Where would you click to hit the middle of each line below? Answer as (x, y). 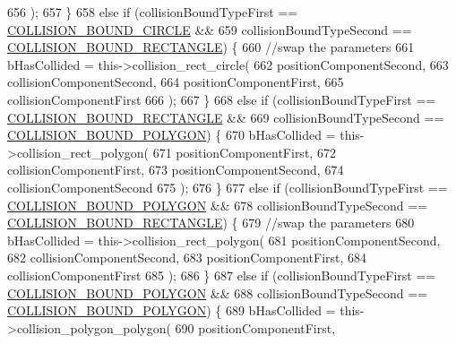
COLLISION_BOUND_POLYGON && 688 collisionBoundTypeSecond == (218, 292)
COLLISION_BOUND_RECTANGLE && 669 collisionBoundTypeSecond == (226, 117)
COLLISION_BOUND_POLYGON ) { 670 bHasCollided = (172, 135)
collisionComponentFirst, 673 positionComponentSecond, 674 (176, 170)
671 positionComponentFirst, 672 (244, 152)
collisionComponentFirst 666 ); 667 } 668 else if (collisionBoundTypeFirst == (222, 99)
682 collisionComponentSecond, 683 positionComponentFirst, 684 (187, 258)
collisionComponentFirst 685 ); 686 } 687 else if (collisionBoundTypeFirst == (222, 275)
